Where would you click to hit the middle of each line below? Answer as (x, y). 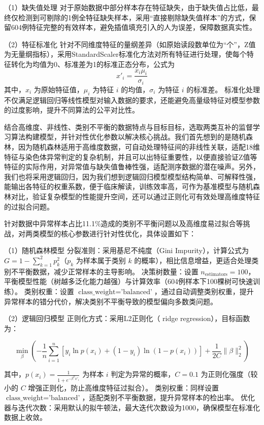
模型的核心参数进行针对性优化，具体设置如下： (118, 233)
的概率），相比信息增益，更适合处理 (193, 260)
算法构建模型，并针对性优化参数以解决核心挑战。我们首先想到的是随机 (128, 137)
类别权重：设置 (49, 291)
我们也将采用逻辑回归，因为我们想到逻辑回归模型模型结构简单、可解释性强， (132, 176)
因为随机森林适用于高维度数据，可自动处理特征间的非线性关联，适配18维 (139, 147)
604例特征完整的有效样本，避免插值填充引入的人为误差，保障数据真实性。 (134, 27)
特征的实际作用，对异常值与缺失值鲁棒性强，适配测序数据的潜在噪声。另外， (132, 167)
